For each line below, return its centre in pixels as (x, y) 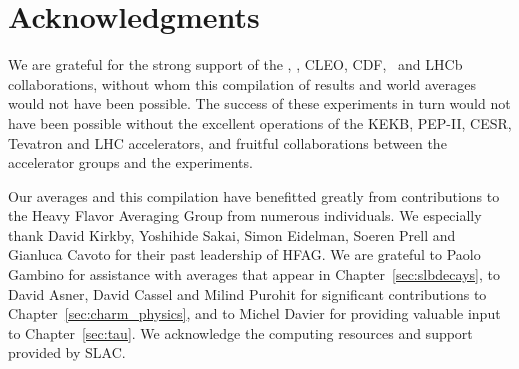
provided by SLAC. (67, 352)
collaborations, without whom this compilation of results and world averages (242, 83)
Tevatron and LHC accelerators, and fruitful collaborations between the (227, 142)
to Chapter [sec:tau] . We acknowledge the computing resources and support (240, 332)
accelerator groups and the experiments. (130, 162)
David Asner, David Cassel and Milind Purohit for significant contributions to (247, 293)
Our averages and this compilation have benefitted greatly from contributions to (254, 195)
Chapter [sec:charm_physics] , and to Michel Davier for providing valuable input (254, 313)
